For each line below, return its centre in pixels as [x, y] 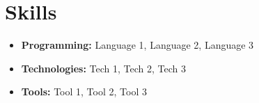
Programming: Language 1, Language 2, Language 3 [138, 45]
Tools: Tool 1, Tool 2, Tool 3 [84, 92]
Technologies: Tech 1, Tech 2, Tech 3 [103, 68]
